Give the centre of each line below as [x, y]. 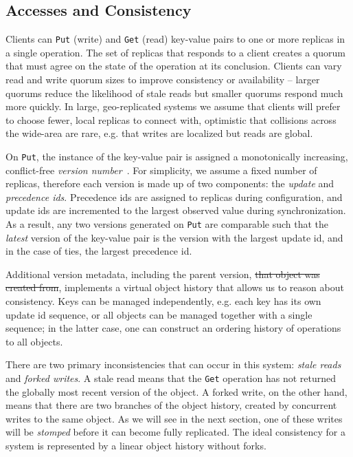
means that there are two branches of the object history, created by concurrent [171, 405]
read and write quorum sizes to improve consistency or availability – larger [163, 79]
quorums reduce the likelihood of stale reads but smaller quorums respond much [174, 93]
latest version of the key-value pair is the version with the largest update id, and [174, 237]
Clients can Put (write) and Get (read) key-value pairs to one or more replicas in [175, 39]
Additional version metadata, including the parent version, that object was [163, 274]
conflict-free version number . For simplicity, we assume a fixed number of [161, 170]
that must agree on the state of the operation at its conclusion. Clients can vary [174, 66]
